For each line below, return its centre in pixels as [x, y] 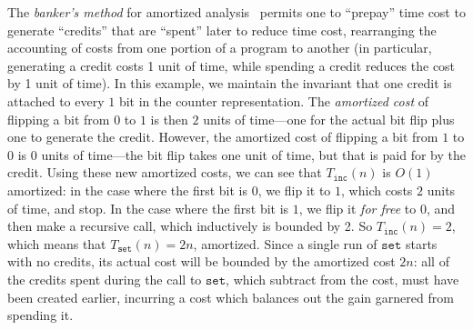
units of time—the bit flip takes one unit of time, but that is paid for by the [253, 154]
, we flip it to [294, 190]
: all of [431, 261]
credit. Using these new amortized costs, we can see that [165, 172]
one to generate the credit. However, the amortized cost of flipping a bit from [223, 137]
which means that [57, 243]
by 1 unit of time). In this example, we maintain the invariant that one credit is [230, 83]
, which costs [377, 190]
